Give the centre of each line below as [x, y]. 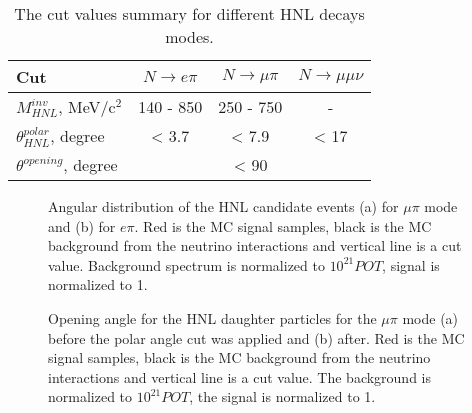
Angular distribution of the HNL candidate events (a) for [223, 206]
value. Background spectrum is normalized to [186, 264]
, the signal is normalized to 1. [282, 396]
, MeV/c [87, 106]
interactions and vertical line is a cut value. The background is [240, 376]
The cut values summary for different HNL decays [189, 13]
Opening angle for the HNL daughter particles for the [212, 318]
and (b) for [82, 225]
